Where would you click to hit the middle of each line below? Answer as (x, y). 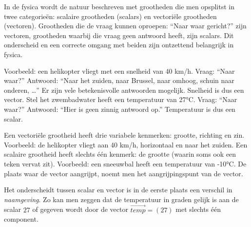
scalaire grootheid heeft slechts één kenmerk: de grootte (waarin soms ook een (120, 154)
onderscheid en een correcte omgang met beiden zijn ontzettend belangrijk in (119, 45)
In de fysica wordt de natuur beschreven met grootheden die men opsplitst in (119, 6)
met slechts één (198, 209)
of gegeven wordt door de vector (80, 209)
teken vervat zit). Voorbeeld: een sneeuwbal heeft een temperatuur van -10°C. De (125, 163)
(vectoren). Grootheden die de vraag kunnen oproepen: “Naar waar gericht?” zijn (125, 26)
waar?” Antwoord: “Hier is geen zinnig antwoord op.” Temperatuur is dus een (120, 109)
